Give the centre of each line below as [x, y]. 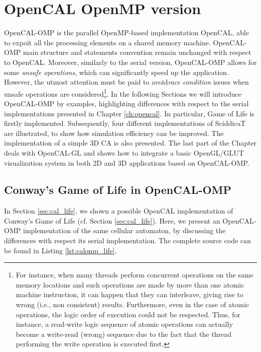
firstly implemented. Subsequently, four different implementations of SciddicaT [125, 123]
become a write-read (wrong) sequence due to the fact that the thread [123, 334]
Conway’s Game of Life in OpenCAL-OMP [118, 190]
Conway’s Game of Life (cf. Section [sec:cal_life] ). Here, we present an [112, 220]
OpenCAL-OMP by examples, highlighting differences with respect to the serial [126, 103]
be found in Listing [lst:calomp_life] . [60, 250]
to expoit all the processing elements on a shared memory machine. [107, 42]
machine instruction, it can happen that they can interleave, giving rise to [129, 294]
